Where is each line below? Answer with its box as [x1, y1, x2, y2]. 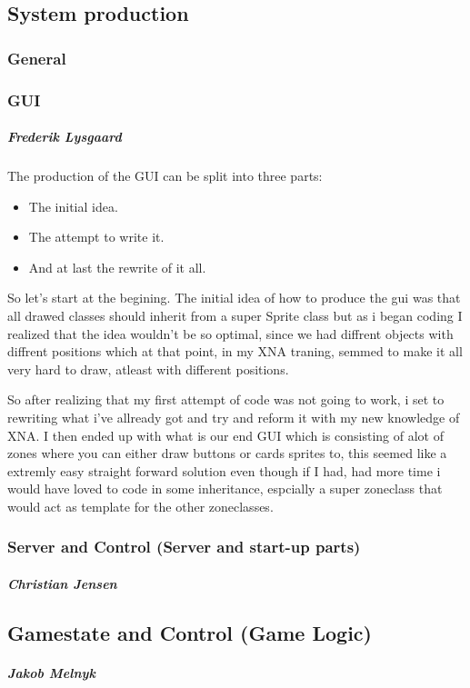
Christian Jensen [7, 573, 117, 593]
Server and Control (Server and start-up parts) [7, 535, 361, 558]
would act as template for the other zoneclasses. [7, 496, 274, 515]
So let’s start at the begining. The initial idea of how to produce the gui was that [7, 288, 461, 307]
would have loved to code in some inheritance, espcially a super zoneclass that [7, 479, 443, 498]
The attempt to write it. [28, 227, 165, 246]
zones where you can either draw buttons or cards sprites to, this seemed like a [7, 444, 447, 463]
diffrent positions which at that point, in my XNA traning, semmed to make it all [7, 342, 463, 361]
